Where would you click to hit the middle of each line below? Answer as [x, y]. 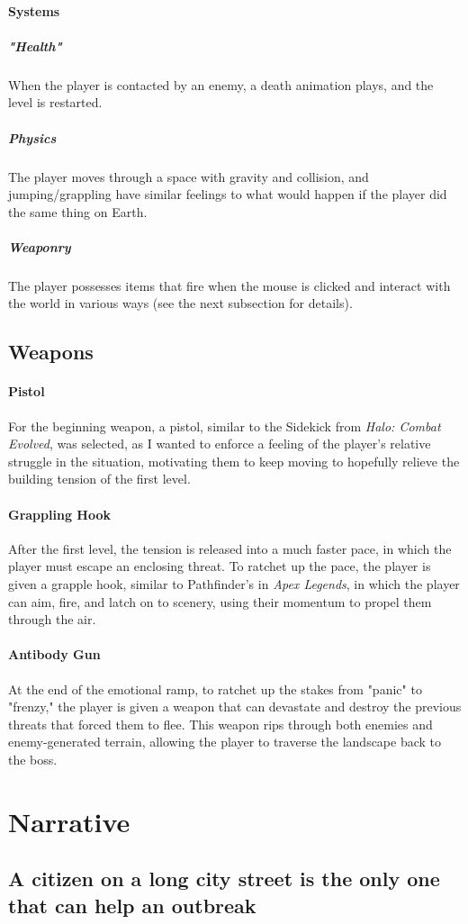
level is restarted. [55, 102]
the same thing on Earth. [78, 211]
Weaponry [40, 246]
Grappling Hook [59, 514]
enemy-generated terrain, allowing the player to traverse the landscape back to [225, 742]
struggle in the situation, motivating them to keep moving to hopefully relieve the [234, 461]
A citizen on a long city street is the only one [224, 879]
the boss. [33, 759]
